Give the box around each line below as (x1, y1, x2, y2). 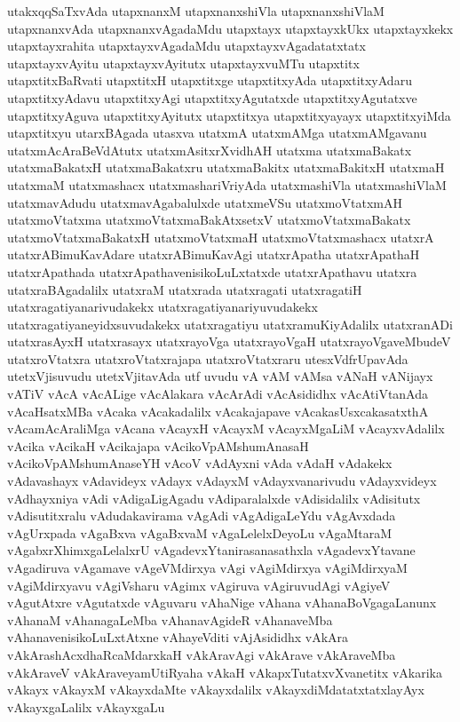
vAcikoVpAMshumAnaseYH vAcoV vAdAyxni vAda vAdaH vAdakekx (7, 454, 393, 472)
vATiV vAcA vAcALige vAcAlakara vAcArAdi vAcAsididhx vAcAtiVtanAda (7, 385, 429, 403)
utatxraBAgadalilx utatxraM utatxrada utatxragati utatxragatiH (7, 280, 362, 298)
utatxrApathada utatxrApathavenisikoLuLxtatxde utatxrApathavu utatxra (7, 262, 417, 281)
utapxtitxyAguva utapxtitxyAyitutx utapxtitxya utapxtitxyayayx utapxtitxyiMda (7, 106, 451, 124)
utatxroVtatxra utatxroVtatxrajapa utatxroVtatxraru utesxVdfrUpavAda (7, 349, 408, 368)
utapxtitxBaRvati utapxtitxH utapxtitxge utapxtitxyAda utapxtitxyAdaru (7, 71, 412, 90)
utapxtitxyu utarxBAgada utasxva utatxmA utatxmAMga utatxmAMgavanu (7, 123, 427, 142)
